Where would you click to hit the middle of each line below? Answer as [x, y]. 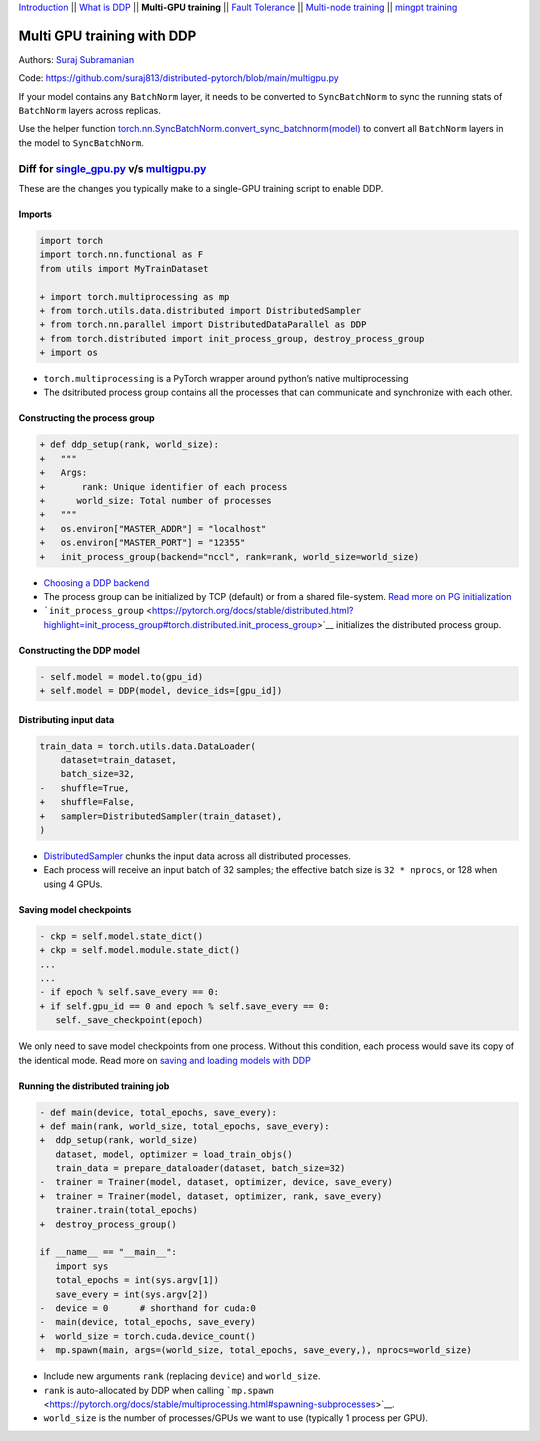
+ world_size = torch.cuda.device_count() [148, 1336]
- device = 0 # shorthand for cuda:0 [148, 1308]
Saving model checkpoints [75, 909]
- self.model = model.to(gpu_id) [121, 676]
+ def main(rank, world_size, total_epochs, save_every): [184, 1126]
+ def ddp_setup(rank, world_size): [129, 444]
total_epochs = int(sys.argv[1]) [137, 1280]
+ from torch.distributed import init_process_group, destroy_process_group [232, 338]
